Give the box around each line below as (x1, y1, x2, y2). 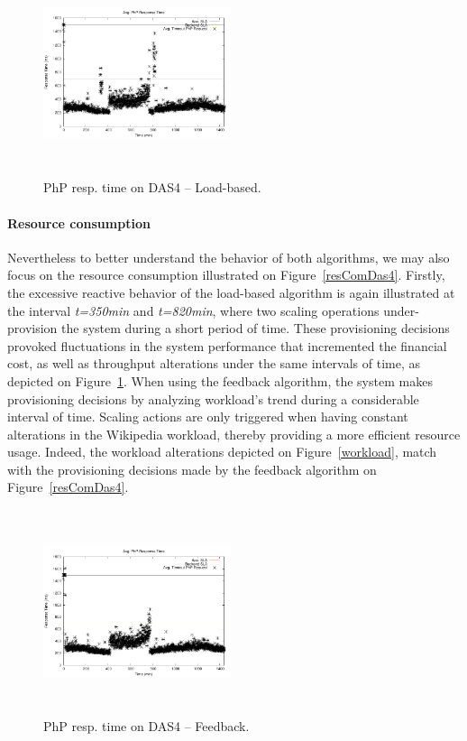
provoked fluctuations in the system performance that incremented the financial (7, 336, 447, 355)
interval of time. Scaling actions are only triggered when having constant (7, 407, 408, 426)
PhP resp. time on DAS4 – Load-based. (43, 178, 261, 197)
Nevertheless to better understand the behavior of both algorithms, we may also (7, 247, 450, 266)
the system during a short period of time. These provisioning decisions (61, 319, 450, 338)
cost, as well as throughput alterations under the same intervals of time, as (7, 354, 420, 373)
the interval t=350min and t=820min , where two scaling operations (7, 301, 380, 320)
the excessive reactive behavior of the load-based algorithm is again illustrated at (7, 283, 455, 301)
